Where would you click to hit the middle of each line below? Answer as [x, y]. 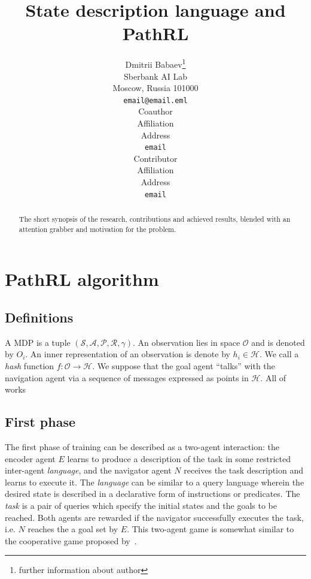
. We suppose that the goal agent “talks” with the [184, 365]
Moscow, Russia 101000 [155, 88]
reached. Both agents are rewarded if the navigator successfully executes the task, [154, 517]
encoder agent [30, 458]
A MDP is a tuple [38, 342]
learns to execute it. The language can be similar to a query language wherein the [155, 482]
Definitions [39, 317]
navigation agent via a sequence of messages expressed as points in [127, 377]
